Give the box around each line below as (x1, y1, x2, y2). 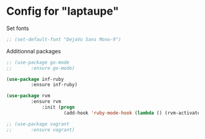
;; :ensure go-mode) (6, 65, 75, 71)
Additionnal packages (6, 47, 61, 54)
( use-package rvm (6, 93, 51, 99)
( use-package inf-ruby (6, 76, 64, 82)
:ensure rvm (31, 99, 62, 105)
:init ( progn (41, 104, 75, 111)
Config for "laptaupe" (6, 4, 119, 18)
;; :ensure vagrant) (6, 127, 75, 133)
